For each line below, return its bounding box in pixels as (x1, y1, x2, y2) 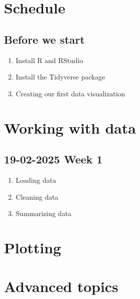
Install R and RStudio (15, 55, 83, 65)
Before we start (4, 31, 85, 47)
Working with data (4, 117, 136, 138)
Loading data (15, 174, 56, 185)
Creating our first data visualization (15, 88, 125, 98)
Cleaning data (15, 191, 59, 202)
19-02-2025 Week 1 (4, 151, 103, 167)
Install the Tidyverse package (15, 72, 105, 82)
